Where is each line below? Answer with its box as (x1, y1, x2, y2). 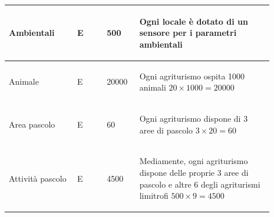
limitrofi (139, 189, 169, 202)
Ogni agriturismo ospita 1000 (139, 69, 245, 82)
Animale (9, 75, 39, 88)
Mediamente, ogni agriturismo (139, 155, 248, 167)
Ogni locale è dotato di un (139, 15, 248, 27)
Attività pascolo (9, 172, 67, 184)
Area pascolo (9, 118, 55, 130)
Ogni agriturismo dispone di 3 (139, 112, 248, 124)
